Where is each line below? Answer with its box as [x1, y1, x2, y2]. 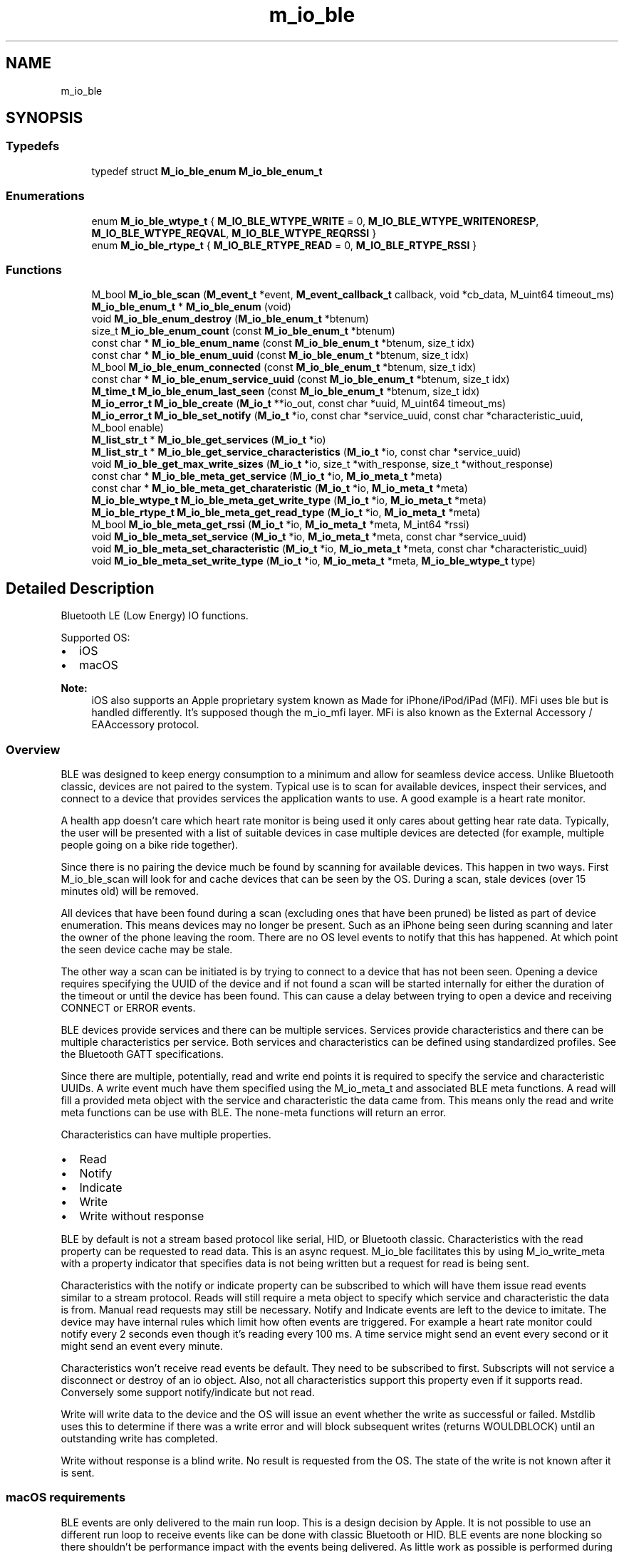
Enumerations [6, 189, 85, 204]
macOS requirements [6, 1490, 126, 1505]
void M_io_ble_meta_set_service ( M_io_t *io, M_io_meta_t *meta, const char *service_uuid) [91, 530, 527, 543]
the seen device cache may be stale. [61, 943, 233, 955]
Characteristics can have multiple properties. [61, 1128, 271, 1141]
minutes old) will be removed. [61, 884, 199, 897]
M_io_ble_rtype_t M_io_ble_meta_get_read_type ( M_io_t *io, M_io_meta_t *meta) [91, 506, 481, 519]
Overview [6, 742, 61, 757]
